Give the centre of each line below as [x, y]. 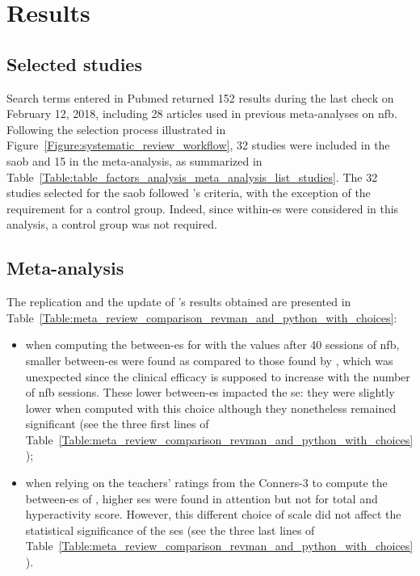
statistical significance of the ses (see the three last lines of [170, 530]
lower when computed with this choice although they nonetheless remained [211, 408]
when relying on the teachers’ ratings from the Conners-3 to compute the [206, 483]
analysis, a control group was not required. [112, 224]
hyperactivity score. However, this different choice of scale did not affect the [213, 514]
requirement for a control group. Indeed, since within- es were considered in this [203, 208]
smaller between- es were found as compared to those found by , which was [209, 360]
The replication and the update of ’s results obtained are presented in [179, 302]
